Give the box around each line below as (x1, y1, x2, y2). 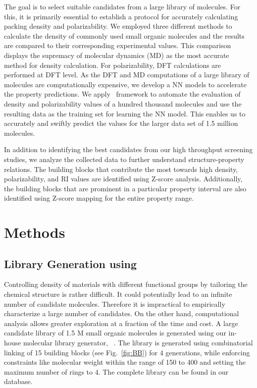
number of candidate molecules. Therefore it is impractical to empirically (4, 298, 225, 309)
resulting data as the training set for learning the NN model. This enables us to (4, 108, 246, 118)
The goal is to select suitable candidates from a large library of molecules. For (4, 1, 241, 11)
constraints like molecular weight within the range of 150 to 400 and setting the (4, 357, 246, 367)
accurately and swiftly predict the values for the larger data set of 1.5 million (4, 118, 238, 128)
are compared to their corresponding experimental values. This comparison (4, 40, 231, 51)
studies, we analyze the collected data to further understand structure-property (4, 154, 245, 164)
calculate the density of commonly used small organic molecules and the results (4, 30, 245, 41)
